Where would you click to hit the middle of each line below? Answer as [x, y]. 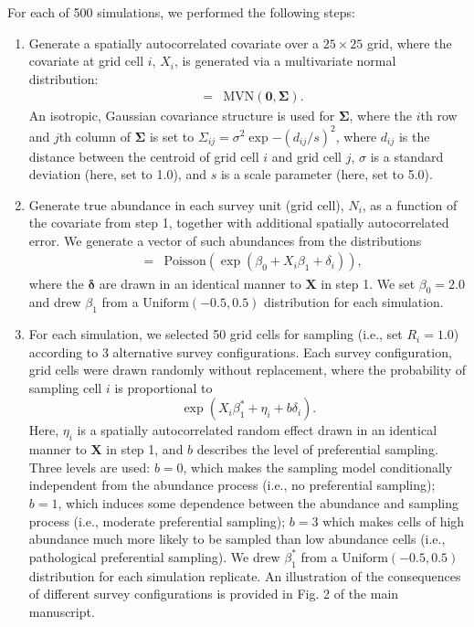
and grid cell [306, 156]
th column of [95, 136]
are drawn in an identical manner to [200, 283]
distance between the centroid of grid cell [144, 156]
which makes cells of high [394, 521]
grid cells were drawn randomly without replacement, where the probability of [248, 370]
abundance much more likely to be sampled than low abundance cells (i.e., [237, 539]
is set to [172, 136]
